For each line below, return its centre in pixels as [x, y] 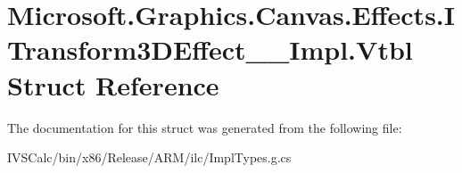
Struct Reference [113, 84]
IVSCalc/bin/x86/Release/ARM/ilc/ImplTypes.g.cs [149, 157]
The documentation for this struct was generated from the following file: [205, 127]
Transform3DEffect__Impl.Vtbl [210, 49]
